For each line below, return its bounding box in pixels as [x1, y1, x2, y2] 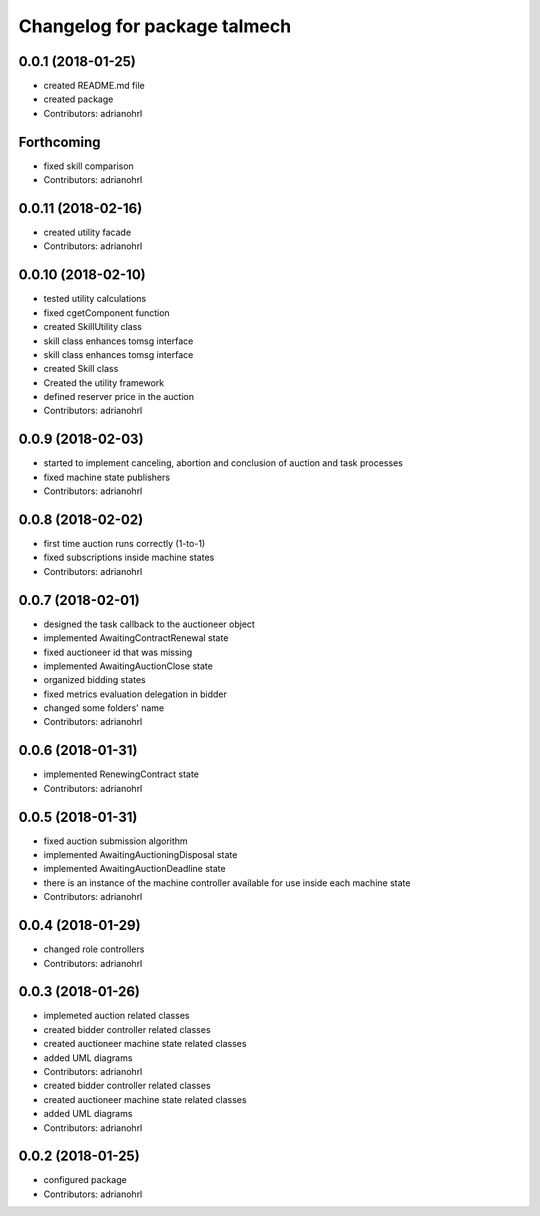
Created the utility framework [43, 376, 165, 389]
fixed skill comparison [43, 160, 134, 172]
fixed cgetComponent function [43, 306, 170, 319]
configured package [43, 1174, 127, 1186]
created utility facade [43, 226, 132, 239]
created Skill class [43, 363, 119, 375]
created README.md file [43, 80, 145, 92]
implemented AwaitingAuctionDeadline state [43, 863, 226, 875]
